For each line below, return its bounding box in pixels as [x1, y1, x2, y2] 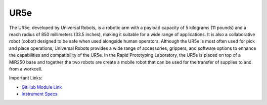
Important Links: [9, 75, 43, 81]
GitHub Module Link [21, 84, 62, 90]
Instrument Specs [21, 91, 58, 97]
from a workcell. [9, 66, 43, 71]
